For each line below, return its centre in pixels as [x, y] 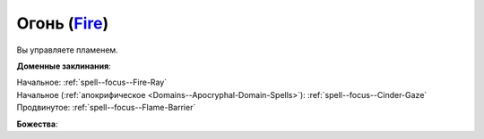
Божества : [37, 124]
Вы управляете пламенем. [67, 50]
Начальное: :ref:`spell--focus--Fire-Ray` [92, 82]
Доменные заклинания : [64, 66]
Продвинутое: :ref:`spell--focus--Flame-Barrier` [106, 108]
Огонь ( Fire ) [63, 23]
